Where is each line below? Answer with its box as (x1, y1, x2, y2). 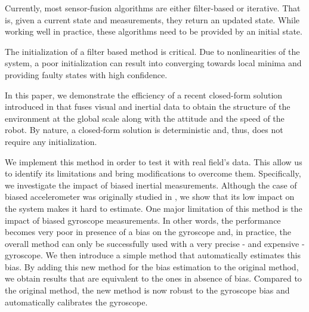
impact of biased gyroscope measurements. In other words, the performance (5, 214, 281, 226)
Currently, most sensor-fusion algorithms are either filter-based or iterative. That (5, 2, 301, 14)
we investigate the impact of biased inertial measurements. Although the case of (5, 178, 297, 191)
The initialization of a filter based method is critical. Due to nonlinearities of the (5, 45, 300, 57)
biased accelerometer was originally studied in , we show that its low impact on (5, 190, 295, 203)
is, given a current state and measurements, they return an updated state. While (5, 13, 300, 26)
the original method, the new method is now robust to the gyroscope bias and (5, 284, 290, 296)
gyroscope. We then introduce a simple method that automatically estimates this (5, 249, 301, 261)
